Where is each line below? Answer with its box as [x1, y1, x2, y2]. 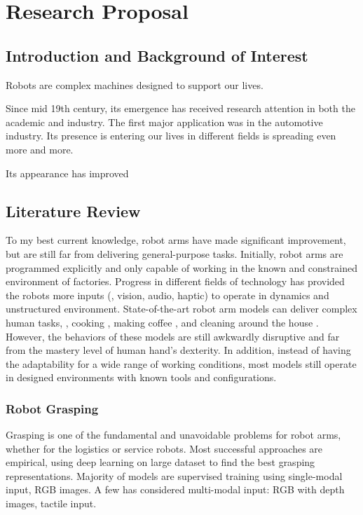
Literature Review [6, 200, 141, 221]
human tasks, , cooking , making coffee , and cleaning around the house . [6, 315, 319, 329]
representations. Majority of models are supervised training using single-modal [6, 468, 343, 483]
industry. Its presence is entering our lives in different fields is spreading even [6, 128, 336, 143]
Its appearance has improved [6, 165, 129, 180]
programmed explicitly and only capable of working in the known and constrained [6, 260, 357, 275]
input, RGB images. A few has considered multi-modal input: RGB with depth [6, 482, 345, 497]
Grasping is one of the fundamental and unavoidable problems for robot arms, [6, 427, 341, 442]
